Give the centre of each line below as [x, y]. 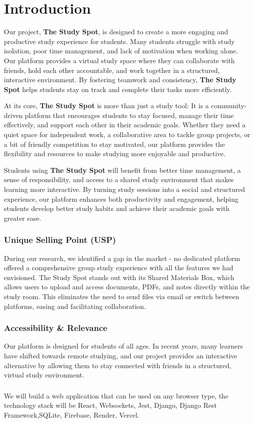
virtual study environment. [44, 375]
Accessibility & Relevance [56, 328]
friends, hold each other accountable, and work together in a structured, [112, 70]
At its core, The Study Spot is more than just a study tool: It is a [106, 106]
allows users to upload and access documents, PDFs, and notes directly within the [127, 287]
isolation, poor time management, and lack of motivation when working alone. [121, 51]
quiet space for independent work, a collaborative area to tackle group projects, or [127, 134]
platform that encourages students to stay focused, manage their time [129, 115]
